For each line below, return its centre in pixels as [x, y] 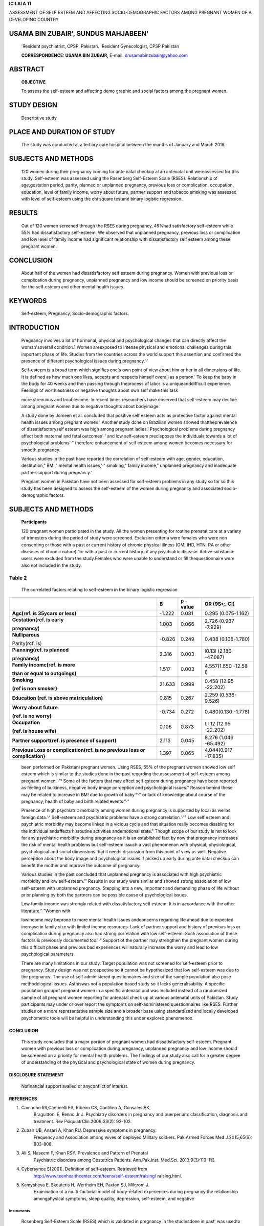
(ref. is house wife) [34, 731]
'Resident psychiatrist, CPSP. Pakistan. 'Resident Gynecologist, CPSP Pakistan [100, 46]
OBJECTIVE [33, 82]
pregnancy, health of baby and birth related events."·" [75, 801]
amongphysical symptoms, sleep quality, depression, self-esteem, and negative [114, 1199]
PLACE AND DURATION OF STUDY [62, 132]
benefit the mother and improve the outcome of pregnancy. [81, 865]
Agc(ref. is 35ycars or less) [44, 613]
